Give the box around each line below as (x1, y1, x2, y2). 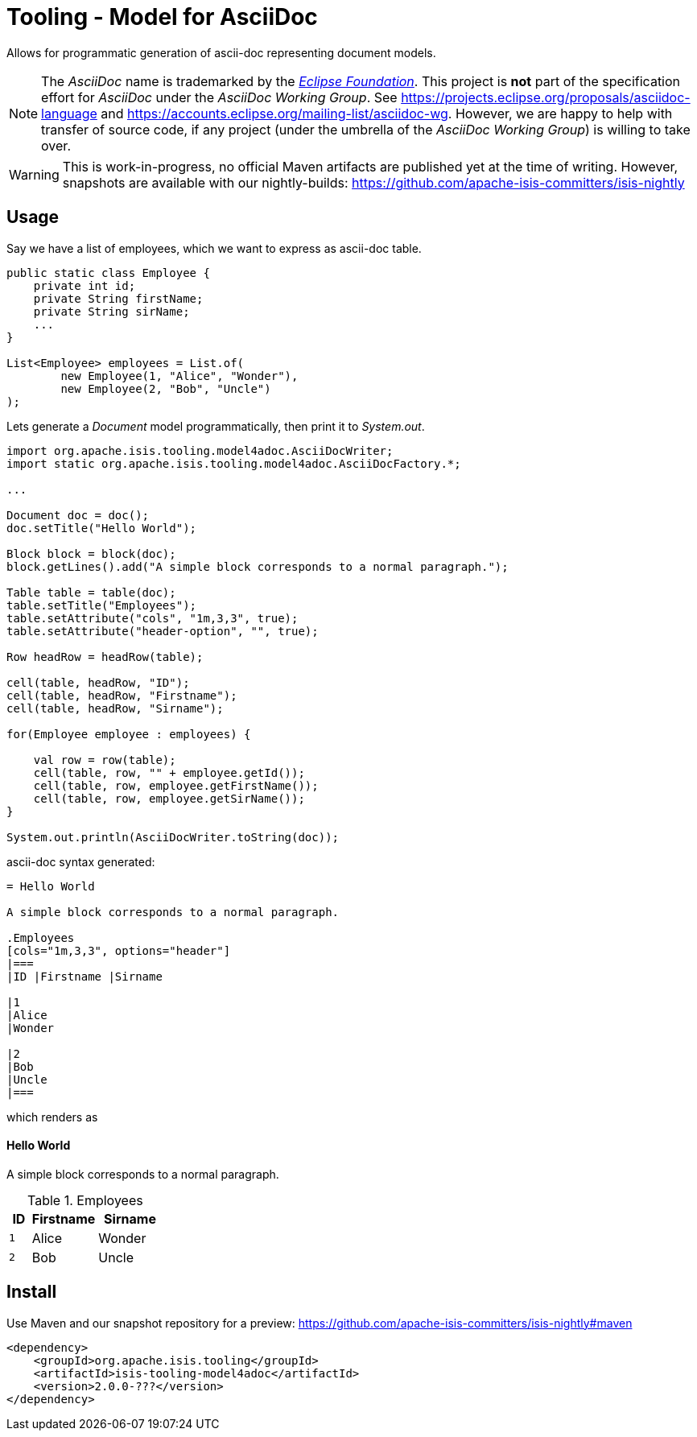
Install (6, 1282, 57, 1303)
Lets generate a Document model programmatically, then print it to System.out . (6, 419, 425, 433)
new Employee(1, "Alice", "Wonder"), (60, 369, 299, 382)
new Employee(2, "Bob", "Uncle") (60, 382, 271, 395)
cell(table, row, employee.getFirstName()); (33, 778, 319, 792)
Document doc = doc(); (6, 508, 150, 522)
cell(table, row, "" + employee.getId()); (33, 766, 305, 779)
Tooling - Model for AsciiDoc (6, 3, 318, 31)
